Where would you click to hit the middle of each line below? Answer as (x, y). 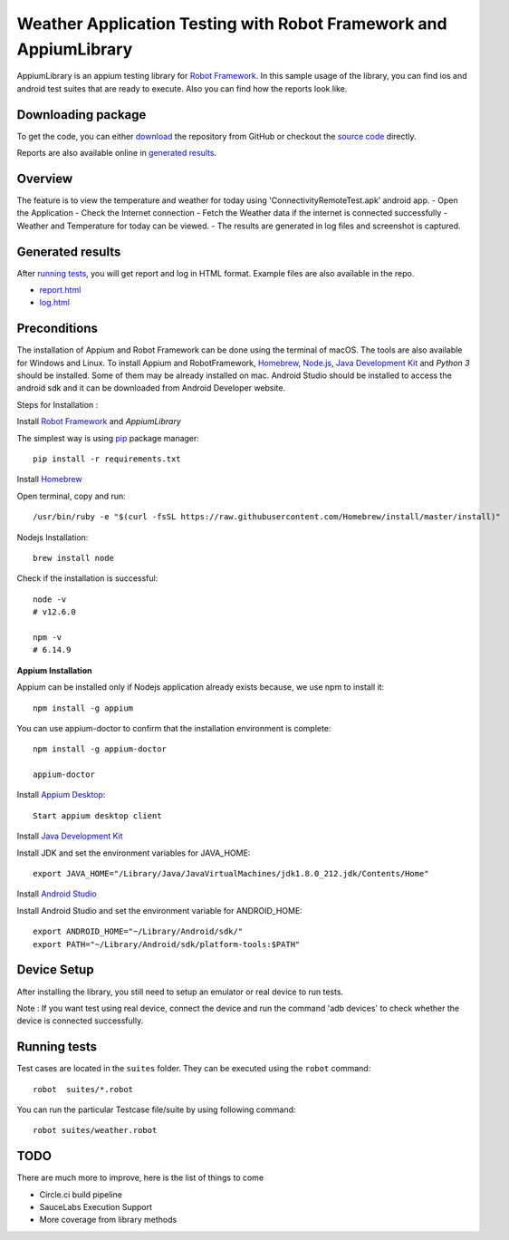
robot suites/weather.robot (95, 1130)
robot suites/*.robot (83, 1089)
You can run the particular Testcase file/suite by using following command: (156, 1109)
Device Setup (55, 970)
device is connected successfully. (80, 1021)
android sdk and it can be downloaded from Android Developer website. (151, 388)
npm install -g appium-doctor (100, 749)
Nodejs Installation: (53, 537)
